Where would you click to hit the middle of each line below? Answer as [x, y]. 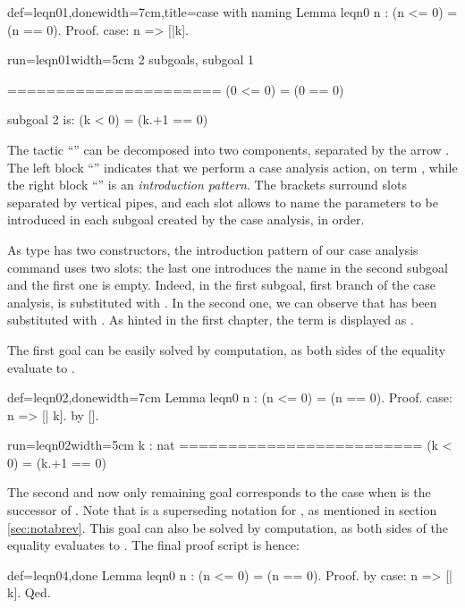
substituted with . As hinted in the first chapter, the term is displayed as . [211, 320]
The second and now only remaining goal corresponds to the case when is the [219, 492]
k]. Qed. [29, 592]
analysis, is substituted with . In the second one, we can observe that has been [222, 302]
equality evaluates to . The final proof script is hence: [153, 545]
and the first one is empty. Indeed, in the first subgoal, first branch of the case [221, 285]
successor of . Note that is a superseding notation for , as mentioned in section [222, 510]
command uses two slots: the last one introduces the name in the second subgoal [228, 267]
